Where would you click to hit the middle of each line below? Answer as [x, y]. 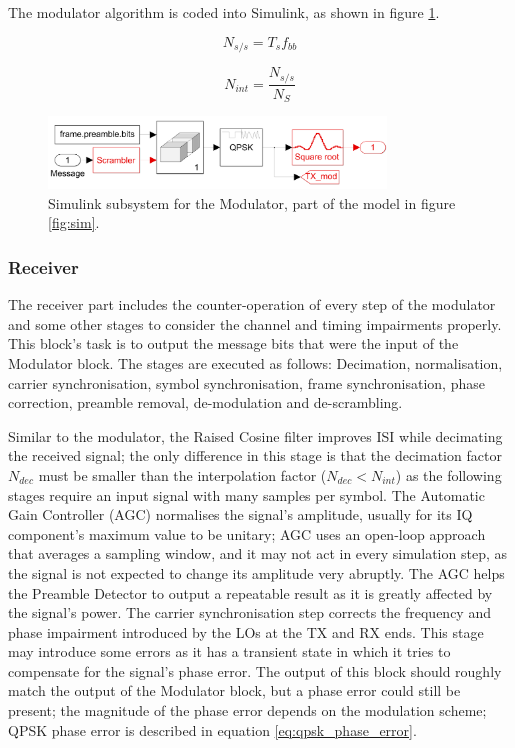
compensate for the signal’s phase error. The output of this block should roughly [255, 670]
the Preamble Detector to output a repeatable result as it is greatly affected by [250, 592]
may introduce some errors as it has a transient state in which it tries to [229, 651]
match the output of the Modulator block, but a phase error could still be [234, 690]
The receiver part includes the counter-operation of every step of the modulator [252, 304]
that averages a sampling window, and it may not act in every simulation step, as [257, 553]
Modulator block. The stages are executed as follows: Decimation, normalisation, [255, 362]
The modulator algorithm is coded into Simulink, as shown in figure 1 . [224, 12]
